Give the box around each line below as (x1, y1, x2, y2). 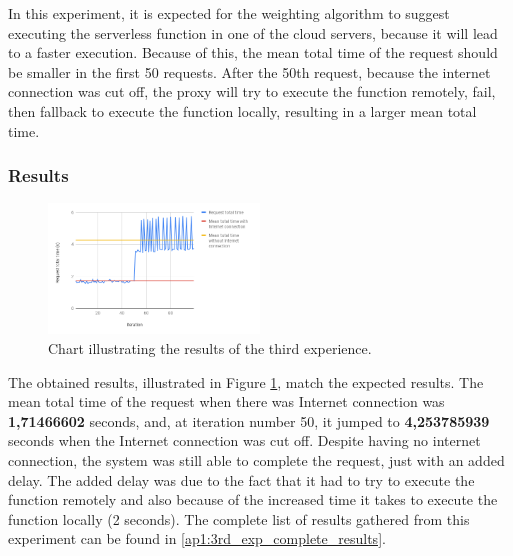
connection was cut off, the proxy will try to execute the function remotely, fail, (8, 81, 496, 102)
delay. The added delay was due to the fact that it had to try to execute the (8, 469, 475, 490)
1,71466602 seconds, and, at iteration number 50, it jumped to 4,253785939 (8, 410, 490, 431)
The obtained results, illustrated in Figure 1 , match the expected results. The (8, 371, 484, 392)
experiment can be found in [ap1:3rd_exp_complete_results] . (8, 528, 386, 549)
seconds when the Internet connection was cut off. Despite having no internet (8, 430, 481, 451)
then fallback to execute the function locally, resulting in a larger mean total (8, 100, 477, 121)
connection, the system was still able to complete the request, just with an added (8, 450, 505, 471)
